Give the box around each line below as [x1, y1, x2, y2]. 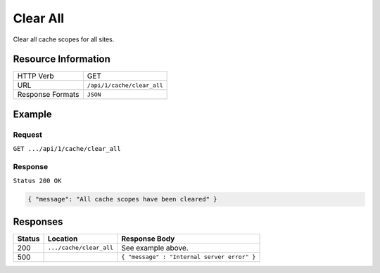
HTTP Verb [17, 71, 54, 81]
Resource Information [13, 53, 110, 65]
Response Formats [17, 90, 80, 100]
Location [47, 234, 78, 244]
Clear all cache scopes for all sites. [13, 35, 115, 44]
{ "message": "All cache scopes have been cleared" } [27, 195, 217, 204]
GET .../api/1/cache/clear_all [13, 145, 121, 153]
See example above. [120, 243, 189, 253]
